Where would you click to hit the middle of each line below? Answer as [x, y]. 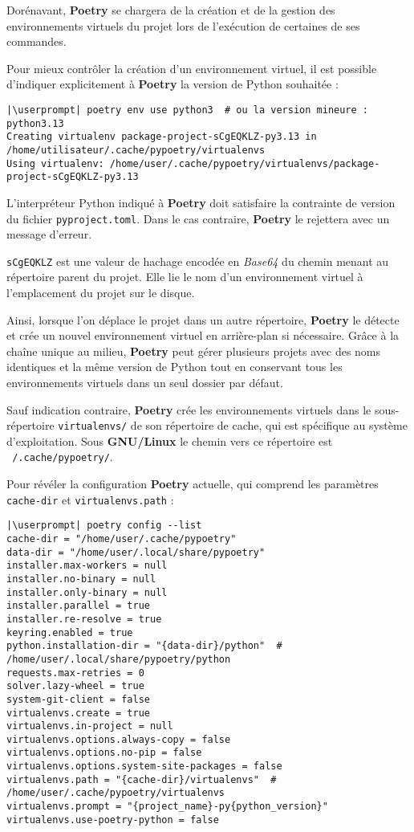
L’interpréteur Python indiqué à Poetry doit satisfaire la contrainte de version [201, 202]
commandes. [37, 41]
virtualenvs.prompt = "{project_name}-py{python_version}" [167, 807]
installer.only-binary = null [87, 592]
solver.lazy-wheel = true [75, 686]
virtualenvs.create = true [78, 713]
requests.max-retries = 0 [75, 673]
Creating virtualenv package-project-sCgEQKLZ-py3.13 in [162, 137]
